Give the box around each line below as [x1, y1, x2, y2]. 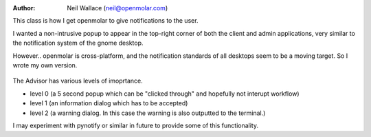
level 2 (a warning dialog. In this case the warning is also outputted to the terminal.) [30, 109, 266, 117]
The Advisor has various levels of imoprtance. [12, 76, 144, 85]
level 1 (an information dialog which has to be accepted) [30, 99, 188, 107]
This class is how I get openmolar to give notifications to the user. [12, 17, 199, 25]
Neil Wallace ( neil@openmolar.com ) [67, 4, 168, 12]
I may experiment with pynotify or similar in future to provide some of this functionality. [12, 121, 259, 129]
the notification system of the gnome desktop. [12, 39, 144, 48]
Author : [12, 4, 36, 12]
